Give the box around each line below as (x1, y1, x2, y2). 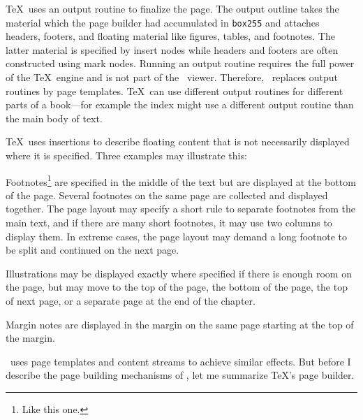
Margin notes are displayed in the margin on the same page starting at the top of (6, 317, 354, 331)
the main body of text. (6, 110, 103, 125)
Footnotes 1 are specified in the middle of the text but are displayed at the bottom (6, 172, 356, 189)
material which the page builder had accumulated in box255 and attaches (6, 15, 320, 29)
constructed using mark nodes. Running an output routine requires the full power (6, 56, 355, 71)
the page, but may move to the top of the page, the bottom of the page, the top (6, 280, 348, 294)
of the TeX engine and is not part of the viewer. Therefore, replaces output (6, 70, 338, 85)
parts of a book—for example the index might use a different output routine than (6, 97, 354, 112)
